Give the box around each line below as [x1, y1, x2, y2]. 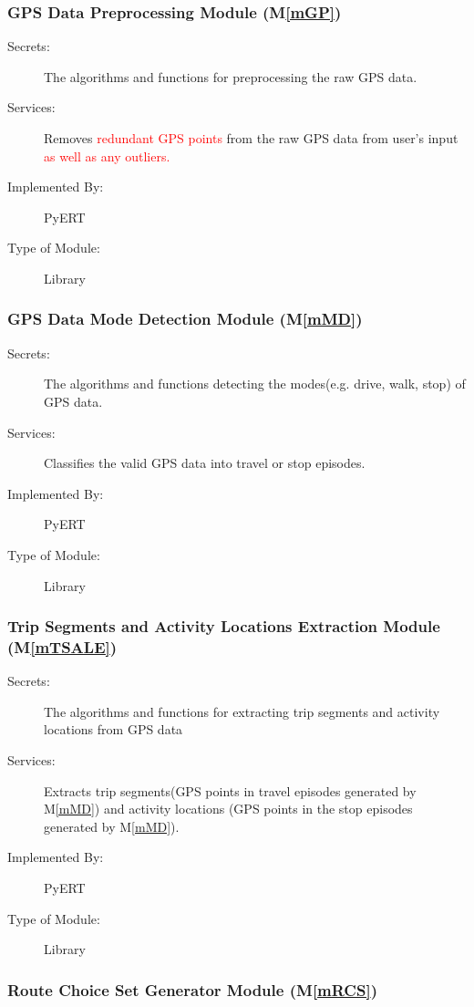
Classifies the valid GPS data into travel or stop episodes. [44, 453, 366, 472]
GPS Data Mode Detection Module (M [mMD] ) [7, 307, 363, 330]
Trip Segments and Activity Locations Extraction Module [7, 615, 440, 638]
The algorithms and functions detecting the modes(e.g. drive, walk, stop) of [44, 374, 466, 393]
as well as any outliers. [44, 146, 170, 165]
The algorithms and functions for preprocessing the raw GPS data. [44, 67, 417, 86]
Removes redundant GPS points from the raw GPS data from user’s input [44, 129, 459, 147]
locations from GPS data [44, 720, 183, 739]
